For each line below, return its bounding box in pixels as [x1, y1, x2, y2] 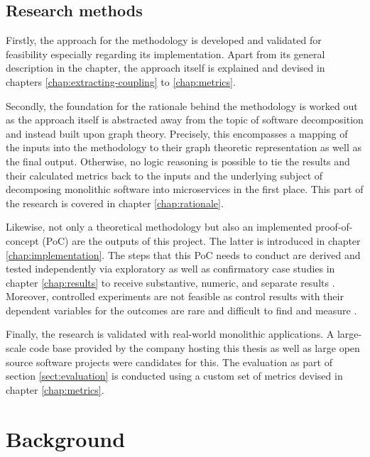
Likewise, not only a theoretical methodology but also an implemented [6, 219, 312, 234]
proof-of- [315, 219, 353, 234]
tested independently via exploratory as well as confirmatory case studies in [6, 261, 335, 276]
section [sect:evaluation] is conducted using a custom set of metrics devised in [6, 368, 343, 383]
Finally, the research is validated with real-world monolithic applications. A [6, 326, 334, 341]
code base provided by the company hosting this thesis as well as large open [29, 341, 360, 356]
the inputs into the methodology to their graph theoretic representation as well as [6, 140, 362, 155]
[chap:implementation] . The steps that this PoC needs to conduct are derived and [6, 247, 361, 262]
